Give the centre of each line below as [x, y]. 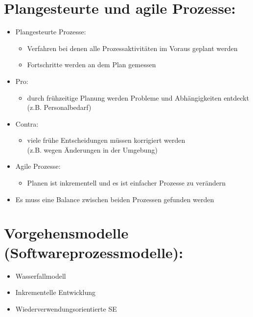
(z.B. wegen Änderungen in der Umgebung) [92, 149]
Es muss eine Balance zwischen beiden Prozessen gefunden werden [115, 199]
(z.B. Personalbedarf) [59, 107]
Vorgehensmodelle [66, 233]
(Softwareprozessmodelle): [94, 252]
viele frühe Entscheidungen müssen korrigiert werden [106, 140]
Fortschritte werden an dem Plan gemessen [92, 65]
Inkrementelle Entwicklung [55, 292]
